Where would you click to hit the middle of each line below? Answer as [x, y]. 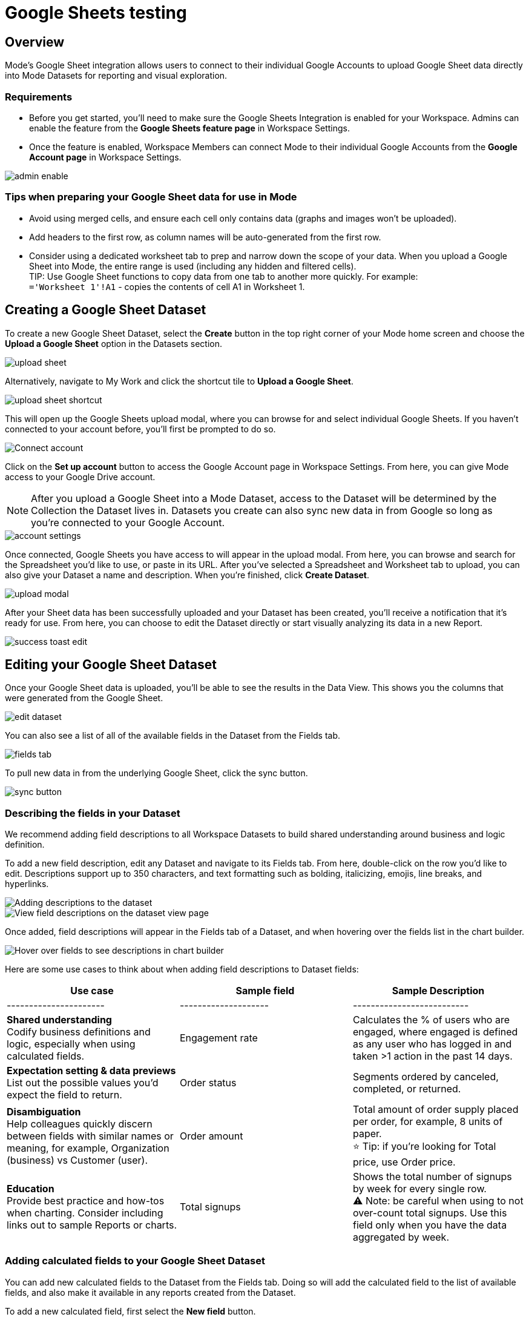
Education [31, 1189]
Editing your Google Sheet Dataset [111, 664]
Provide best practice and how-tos [86, 1201]
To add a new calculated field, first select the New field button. [130, 1311]
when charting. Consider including [85, 1213]
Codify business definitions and [79, 1032]
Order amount [211, 1136]
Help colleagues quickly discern [80, 1124]
